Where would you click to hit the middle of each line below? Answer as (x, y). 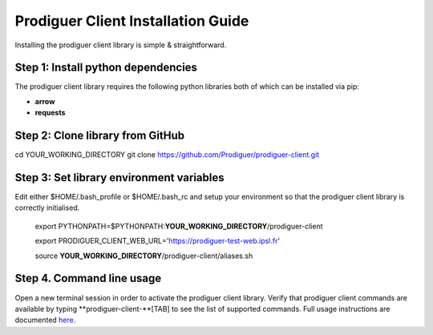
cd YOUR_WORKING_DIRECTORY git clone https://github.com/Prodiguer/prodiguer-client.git (167, 155)
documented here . (45, 320)
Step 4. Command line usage (88, 278)
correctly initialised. (47, 208)
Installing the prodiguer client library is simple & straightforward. (121, 45)
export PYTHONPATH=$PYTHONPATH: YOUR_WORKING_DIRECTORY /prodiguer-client (179, 226)
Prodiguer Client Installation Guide (132, 21)
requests (50, 113)
